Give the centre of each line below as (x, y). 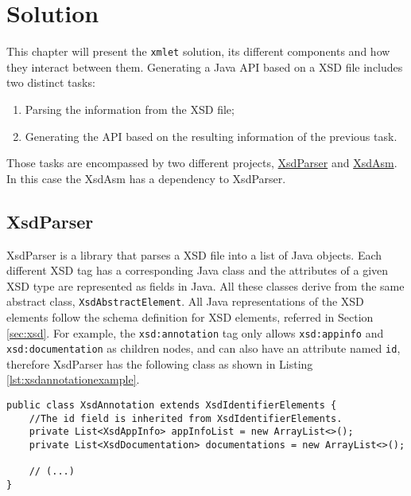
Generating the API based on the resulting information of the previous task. (211, 136)
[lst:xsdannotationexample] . (73, 379)
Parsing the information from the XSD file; (130, 109)
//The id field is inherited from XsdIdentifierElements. (186, 418)
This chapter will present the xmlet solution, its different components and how (198, 51)
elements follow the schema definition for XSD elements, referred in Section (190, 316)
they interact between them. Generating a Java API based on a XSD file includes (205, 66)
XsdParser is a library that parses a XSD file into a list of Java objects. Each (194, 254)
